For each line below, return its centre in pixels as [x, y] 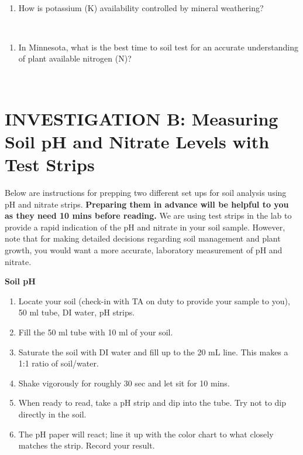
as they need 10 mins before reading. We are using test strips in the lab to [148, 215]
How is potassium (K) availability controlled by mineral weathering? [141, 7]
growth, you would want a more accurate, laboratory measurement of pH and [144, 250]
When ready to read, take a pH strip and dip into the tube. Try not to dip [152, 403]
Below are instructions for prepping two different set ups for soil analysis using [146, 193]
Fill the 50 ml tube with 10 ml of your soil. [96, 332]
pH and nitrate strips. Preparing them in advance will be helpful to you [147, 204]
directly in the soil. [52, 414]
